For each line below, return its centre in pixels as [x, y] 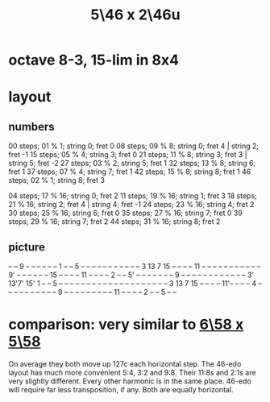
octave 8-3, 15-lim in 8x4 [94, 60]
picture [27, 247]
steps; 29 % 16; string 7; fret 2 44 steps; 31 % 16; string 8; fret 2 [114, 222]
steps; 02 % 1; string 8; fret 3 [56, 180]
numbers [31, 126]
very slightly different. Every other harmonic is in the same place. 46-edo [130, 381]
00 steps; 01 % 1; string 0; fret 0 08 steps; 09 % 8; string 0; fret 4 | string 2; [134, 146]
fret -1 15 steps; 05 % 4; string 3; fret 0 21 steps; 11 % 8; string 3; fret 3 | [128, 155]
